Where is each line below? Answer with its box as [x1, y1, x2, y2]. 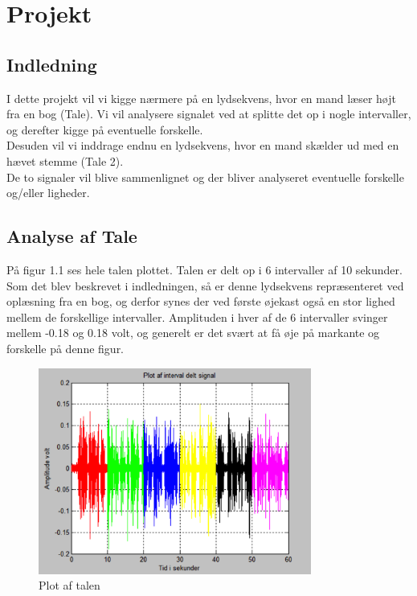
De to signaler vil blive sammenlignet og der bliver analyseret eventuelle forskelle [6, 168, 404, 185]
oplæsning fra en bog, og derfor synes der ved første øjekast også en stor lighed [6, 293, 395, 310]
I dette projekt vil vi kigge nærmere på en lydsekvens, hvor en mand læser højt [6, 89, 396, 106]
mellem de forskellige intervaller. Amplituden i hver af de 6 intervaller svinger [6, 308, 388, 325]
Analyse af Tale [6, 224, 137, 249]
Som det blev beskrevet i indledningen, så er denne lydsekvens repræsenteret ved [6, 277, 404, 294]
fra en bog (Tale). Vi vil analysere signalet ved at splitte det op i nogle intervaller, [6, 105, 411, 122]
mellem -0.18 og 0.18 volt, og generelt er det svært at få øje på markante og [6, 324, 380, 341]
